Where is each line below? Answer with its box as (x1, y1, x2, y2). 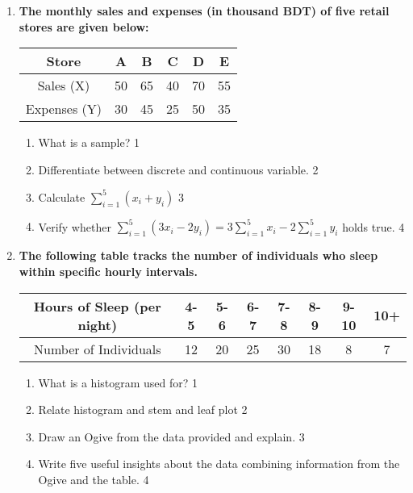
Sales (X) (37, 76, 90, 95)
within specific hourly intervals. (19, 262, 198, 279)
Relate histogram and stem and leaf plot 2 (38, 401, 248, 418)
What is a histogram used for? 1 (38, 374, 198, 391)
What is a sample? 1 (38, 134, 140, 151)
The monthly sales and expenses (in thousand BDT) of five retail (19, 2, 390, 19)
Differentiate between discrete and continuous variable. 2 (38, 161, 319, 178)
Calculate (38, 188, 86, 205)
